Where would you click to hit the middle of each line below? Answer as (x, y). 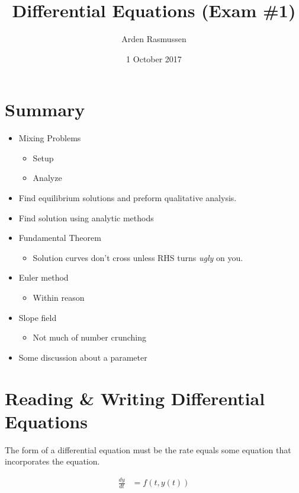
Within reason (59, 297)
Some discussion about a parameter (83, 357)
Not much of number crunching (90, 337)
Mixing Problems (50, 138)
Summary (45, 109)
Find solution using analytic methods (86, 217)
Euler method (44, 277)
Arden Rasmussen (154, 39)
